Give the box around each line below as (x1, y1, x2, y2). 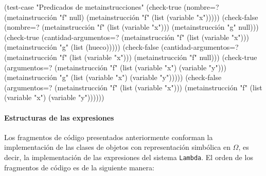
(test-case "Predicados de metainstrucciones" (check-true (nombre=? (4, 2, 219, 12)
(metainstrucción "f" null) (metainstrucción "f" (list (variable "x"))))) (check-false (4, 11, 258, 22)
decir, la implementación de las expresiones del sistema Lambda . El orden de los (4, 151, 253, 162)
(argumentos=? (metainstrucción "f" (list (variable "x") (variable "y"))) (4, 62, 226, 72)
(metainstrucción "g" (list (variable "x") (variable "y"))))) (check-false (4, 72, 222, 83)
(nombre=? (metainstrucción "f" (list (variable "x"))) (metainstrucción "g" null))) (4, 22, 259, 32)
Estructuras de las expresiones (4, 112, 114, 123)
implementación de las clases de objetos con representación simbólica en (4, 142, 230, 152)
